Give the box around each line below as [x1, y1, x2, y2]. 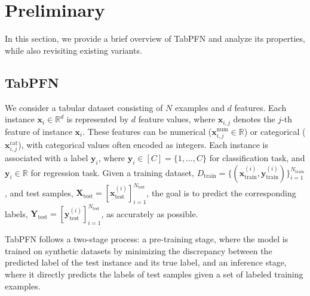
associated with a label [5, 151, 88, 164]
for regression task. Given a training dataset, [30, 166, 194, 178]
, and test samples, [5, 186, 73, 199]
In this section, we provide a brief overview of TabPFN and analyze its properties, [5, 32, 305, 45]
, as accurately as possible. [101, 207, 198, 220]
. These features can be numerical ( [82, 125, 212, 137]
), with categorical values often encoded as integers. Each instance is [18, 138, 269, 150]
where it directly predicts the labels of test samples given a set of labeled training [5, 268, 303, 280]
